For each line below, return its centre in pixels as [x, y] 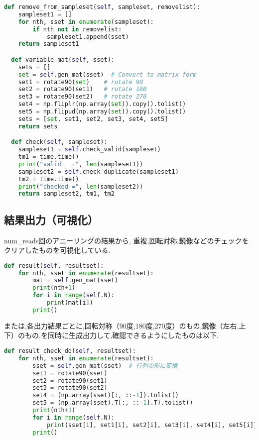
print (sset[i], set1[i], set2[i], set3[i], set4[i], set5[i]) [152, 425]
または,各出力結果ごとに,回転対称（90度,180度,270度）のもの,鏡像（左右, [122, 325]
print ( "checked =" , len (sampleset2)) [81, 186]
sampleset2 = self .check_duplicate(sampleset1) [98, 171]
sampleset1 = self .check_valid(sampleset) [90, 150]
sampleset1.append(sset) [88, 37]
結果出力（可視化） [51, 219]
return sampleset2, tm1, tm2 [66, 194]
